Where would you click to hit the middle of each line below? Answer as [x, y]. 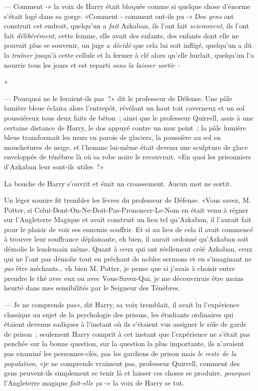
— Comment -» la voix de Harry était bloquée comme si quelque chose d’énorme [127, 6]
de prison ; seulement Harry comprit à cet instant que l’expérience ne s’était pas [127, 333]
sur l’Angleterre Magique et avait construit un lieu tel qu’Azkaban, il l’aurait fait [128, 219]
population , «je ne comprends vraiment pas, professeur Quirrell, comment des [122, 363]
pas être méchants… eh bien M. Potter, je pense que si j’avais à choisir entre [120, 268]
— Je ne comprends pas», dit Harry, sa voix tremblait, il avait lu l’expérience [122, 305]
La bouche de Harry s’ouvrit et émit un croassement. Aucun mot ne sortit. [118, 183]
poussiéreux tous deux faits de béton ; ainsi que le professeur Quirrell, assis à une [129, 117]
